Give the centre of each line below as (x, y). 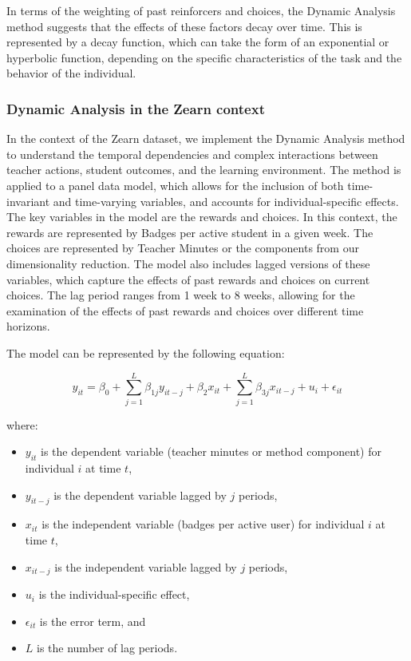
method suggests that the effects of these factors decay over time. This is (184, 26)
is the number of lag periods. (107, 648)
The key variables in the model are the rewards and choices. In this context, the (202, 217)
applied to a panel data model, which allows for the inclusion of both (175, 185)
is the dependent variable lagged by (140, 495)
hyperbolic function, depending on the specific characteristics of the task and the (204, 57)
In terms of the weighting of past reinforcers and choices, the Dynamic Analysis (201, 10)
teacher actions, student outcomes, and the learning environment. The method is (204, 170)
